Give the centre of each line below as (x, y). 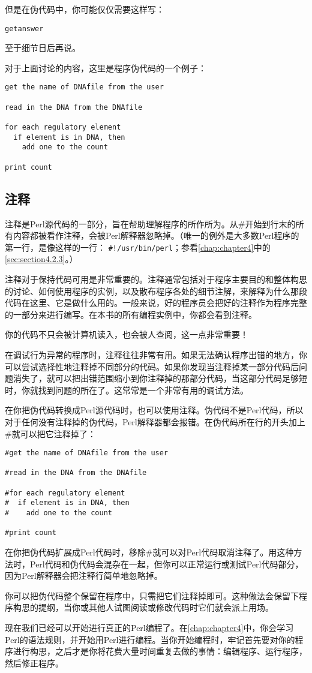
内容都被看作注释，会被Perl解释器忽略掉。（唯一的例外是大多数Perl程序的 (156, 235)
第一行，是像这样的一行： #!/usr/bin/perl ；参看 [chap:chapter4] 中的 (138, 247)
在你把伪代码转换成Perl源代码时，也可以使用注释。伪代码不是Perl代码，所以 (154, 410)
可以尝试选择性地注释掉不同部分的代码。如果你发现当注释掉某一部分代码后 (152, 366)
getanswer (24, 28)
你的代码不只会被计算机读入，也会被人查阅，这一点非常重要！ (127, 334)
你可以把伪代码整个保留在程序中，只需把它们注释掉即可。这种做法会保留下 (152, 595)
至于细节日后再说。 (43, 48)
